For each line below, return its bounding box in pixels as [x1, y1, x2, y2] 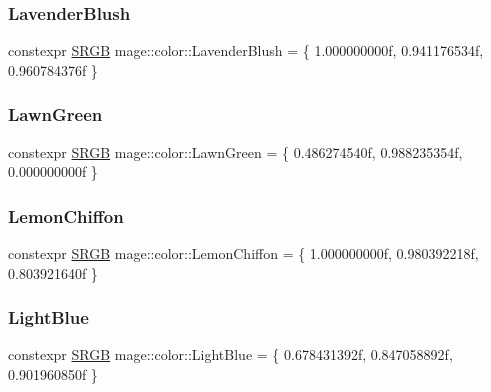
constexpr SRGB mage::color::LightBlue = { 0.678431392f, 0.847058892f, [8, 344, 453, 365]
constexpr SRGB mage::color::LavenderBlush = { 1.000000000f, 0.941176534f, [8, 40, 484, 61]
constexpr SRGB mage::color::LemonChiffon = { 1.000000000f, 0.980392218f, [8, 243, 479, 264]
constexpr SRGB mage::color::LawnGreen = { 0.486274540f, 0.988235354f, [8, 141, 463, 162]
